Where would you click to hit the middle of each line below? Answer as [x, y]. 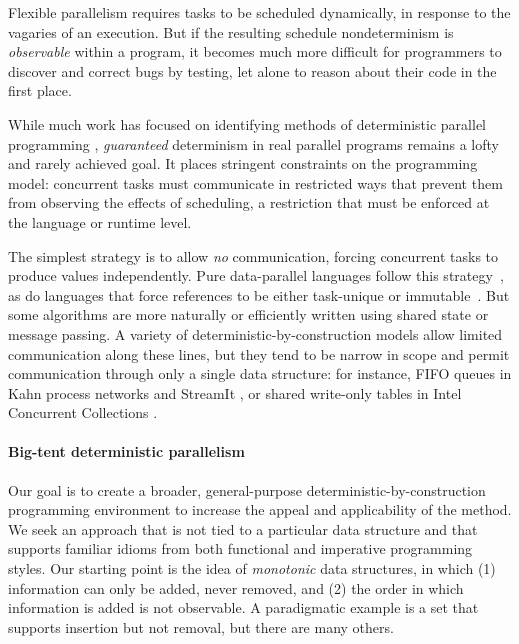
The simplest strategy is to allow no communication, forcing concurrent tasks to [253, 255]
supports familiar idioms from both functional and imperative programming [240, 548]
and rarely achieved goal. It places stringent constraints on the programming [243, 163]
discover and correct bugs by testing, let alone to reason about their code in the [252, 70]
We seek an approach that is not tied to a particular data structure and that [243, 528]
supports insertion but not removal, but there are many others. [201, 626]
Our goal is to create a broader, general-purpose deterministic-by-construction [247, 489]
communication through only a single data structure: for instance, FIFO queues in [260, 373]
